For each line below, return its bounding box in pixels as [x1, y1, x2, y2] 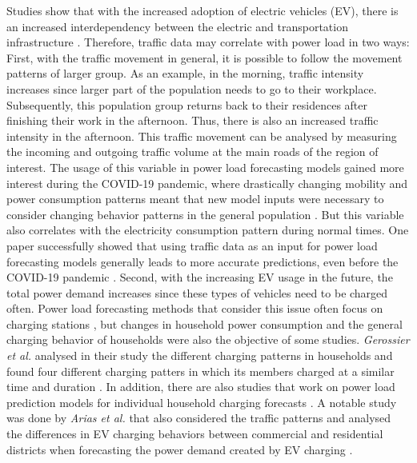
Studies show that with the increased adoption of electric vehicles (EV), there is [6, 2, 399, 18]
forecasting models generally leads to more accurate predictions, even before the [6, 253, 399, 269]
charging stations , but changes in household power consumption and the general [6, 315, 403, 332]
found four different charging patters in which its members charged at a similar [6, 362, 395, 379]
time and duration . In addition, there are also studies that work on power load [6, 378, 395, 395]
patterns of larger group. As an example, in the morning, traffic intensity [6, 65, 364, 82]
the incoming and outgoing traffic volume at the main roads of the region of [6, 143, 379, 160]
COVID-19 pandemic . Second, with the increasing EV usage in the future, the [6, 269, 393, 285]
